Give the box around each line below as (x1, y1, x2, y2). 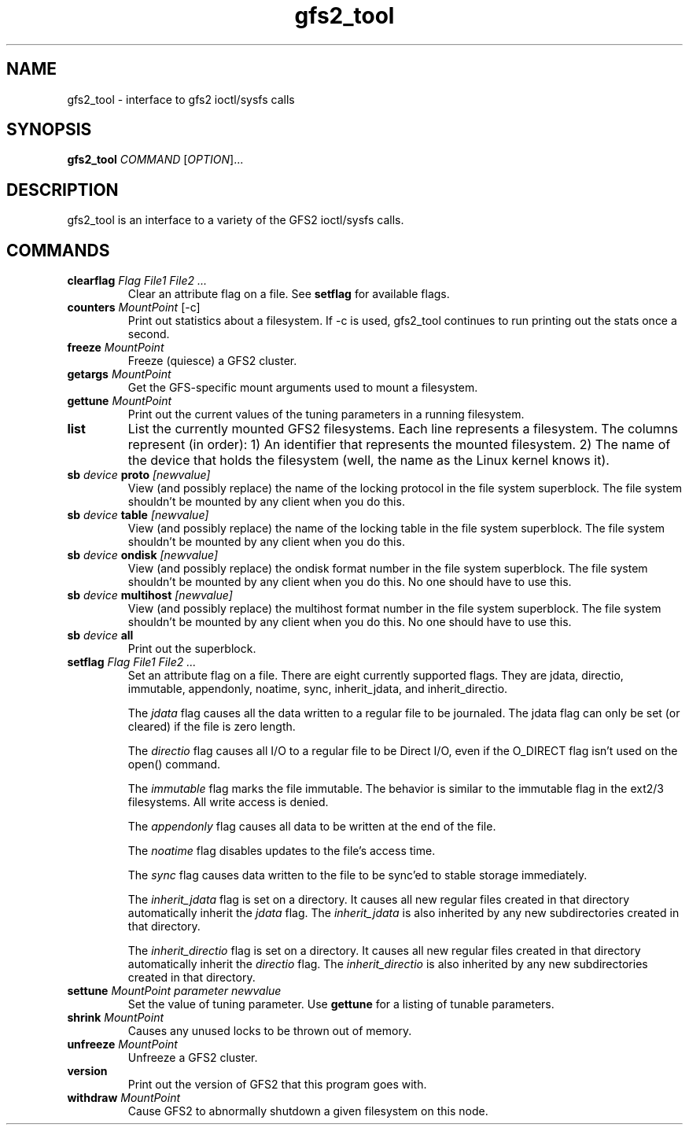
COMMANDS (6, 240, 110, 260)
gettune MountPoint (67, 394, 172, 408)
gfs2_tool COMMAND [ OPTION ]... (67, 153, 244, 167)
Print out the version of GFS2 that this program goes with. (127, 1078, 427, 1092)
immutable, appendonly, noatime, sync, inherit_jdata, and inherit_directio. (127, 682, 508, 696)
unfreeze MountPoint (67, 1037, 178, 1052)
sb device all (67, 628, 134, 643)
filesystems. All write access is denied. (127, 795, 329, 809)
